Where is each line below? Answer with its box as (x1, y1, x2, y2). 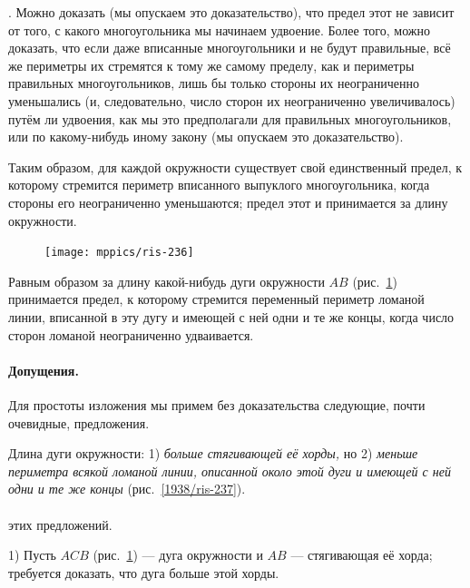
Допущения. (8, 360, 79, 379)
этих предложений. (8, 514, 113, 534)
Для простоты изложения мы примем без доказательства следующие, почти (8, 395, 426, 414)
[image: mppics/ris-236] (44, 246, 194, 260)
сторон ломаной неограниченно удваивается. (8, 325, 254, 344)
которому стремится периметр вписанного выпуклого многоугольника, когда (8, 175, 430, 194)
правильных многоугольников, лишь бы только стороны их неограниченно (8, 73, 419, 93)
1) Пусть (8, 545, 56, 564)
